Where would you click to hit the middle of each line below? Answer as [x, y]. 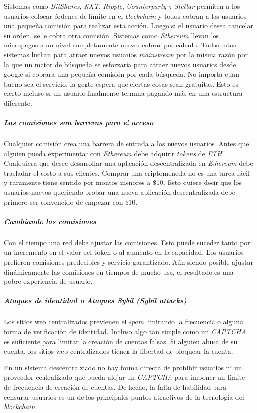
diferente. [18, 103]
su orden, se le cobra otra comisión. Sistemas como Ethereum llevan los [111, 35]
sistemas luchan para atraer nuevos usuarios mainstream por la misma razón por [126, 54]
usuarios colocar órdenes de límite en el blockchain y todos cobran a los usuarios [125, 16]
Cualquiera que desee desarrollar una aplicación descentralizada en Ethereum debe [128, 163]
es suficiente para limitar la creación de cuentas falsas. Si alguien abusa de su [121, 341]
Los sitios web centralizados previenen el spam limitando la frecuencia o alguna [124, 322]
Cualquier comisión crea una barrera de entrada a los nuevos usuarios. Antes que [127, 144]
